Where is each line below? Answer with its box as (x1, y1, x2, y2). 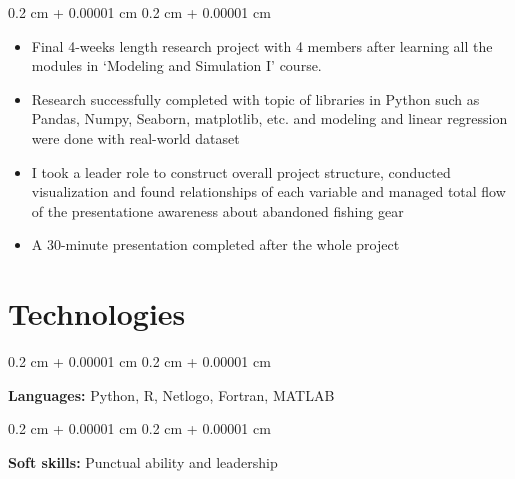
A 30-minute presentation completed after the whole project (31, 234, 400, 255)
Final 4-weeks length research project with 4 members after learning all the (31, 35, 493, 56)
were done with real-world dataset (31, 127, 240, 148)
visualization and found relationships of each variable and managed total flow (31, 181, 506, 202)
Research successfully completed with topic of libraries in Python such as (31, 88, 480, 109)
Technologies (8, 293, 186, 334)
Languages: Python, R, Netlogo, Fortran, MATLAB (8, 384, 335, 405)
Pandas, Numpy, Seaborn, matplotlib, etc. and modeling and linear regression (31, 108, 508, 129)
